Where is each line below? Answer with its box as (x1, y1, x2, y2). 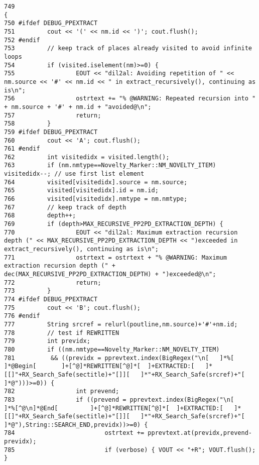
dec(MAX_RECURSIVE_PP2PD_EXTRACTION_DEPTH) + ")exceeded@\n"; (4, 271, 216, 278)
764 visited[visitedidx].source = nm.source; (4, 178, 188, 186)
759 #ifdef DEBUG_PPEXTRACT (4, 128, 98, 136)
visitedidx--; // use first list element (4, 170, 145, 178)
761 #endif (4, 145, 40, 153)
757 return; (4, 111, 101, 119)
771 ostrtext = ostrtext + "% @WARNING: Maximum (4, 254, 227, 261)
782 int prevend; (4, 388, 119, 395)
